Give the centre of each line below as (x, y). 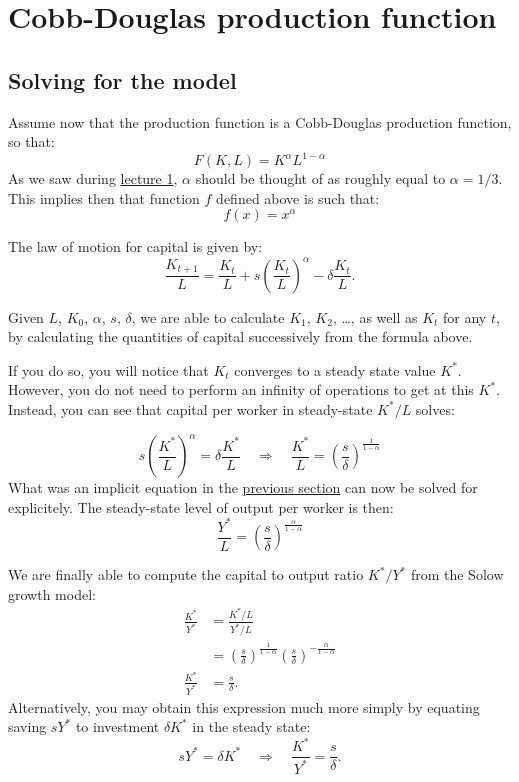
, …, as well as (375, 316)
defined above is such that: (298, 197)
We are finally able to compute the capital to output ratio (186, 574)
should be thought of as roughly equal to (320, 178)
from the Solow (457, 574)
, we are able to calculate (208, 316)
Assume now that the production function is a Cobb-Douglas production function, (260, 121)
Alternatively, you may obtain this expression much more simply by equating (244, 706)
